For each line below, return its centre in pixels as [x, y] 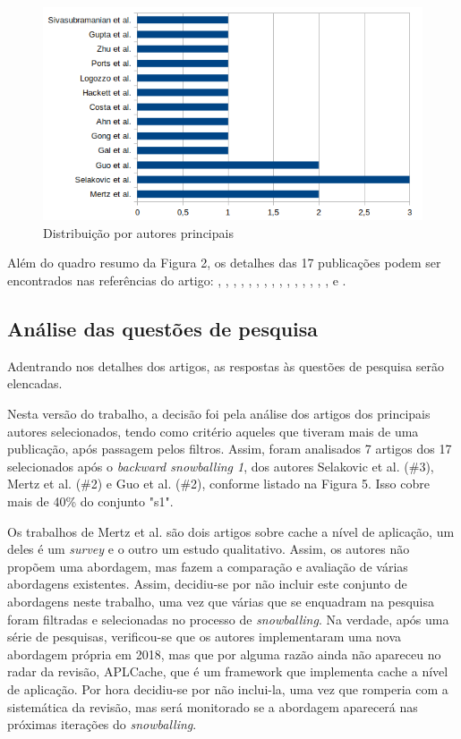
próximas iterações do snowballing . [102, 724]
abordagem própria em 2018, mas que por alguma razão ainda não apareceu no [224, 654]
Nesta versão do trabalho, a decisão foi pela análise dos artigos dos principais [219, 414]
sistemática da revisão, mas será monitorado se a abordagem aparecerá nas [213, 706]
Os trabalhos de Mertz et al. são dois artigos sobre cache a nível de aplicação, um [231, 531]
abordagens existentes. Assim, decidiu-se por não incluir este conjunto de [207, 584]
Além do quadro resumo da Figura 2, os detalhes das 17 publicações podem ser [224, 263]
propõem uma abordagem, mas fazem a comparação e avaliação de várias [208, 566]
